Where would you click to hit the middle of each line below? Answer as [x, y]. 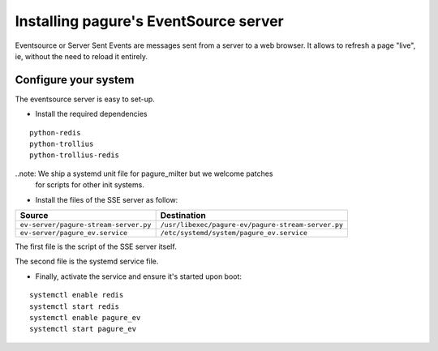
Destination [183, 215]
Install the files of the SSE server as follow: [107, 199]
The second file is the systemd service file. [87, 261]
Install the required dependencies [91, 114]
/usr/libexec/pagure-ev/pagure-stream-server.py [252, 224]
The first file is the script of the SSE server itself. [96, 246]
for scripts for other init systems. [90, 185]
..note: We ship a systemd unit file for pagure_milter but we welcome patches [144, 173]
